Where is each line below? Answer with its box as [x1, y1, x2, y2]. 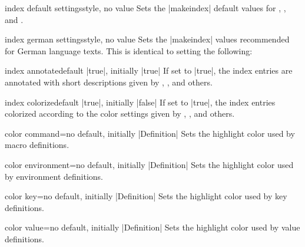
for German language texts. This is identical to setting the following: [5, 44, 253, 57]
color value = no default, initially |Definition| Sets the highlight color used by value [5, 221, 300, 233]
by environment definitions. [5, 170, 103, 182]
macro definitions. [5, 139, 69, 151]
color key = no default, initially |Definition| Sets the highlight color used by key [5, 190, 287, 202]
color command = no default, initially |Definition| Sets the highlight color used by [5, 127, 295, 139]
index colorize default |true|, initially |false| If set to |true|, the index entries [5, 95, 276, 108]
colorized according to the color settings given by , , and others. [5, 107, 235, 120]
